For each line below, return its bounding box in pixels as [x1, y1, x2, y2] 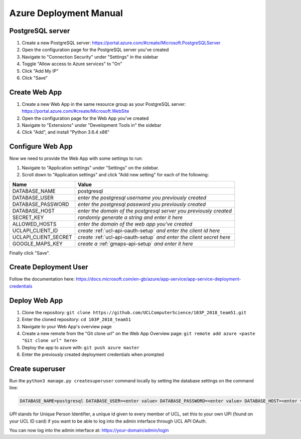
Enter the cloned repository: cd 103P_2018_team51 [22, 316, 131, 323]
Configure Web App [9, 142, 73, 151]
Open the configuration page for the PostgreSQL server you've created [22, 47, 169, 53]
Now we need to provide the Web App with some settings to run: [9, 155, 143, 161]
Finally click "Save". [9, 250, 50, 256]
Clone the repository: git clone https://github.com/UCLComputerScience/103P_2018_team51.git [22, 309, 247, 315]
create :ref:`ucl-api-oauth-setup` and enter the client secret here [78, 234, 231, 241]
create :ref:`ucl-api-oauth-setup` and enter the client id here [78, 227, 220, 234]
